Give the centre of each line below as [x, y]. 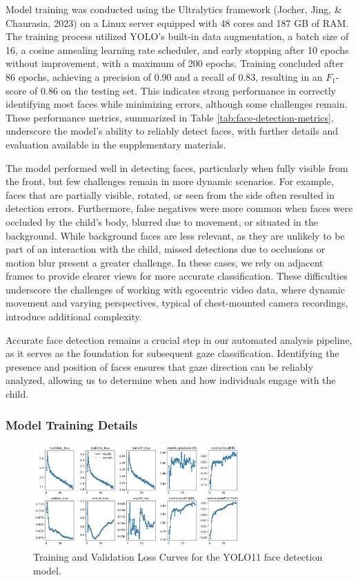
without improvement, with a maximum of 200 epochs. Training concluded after [175, 63]
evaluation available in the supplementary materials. [116, 144]
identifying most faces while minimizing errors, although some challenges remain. [177, 104]
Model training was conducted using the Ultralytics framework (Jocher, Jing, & [174, 9]
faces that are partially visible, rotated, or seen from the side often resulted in [170, 194]
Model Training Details [72, 424]
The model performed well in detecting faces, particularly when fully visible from [177, 167]
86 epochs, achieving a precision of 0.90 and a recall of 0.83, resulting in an [164, 76]
